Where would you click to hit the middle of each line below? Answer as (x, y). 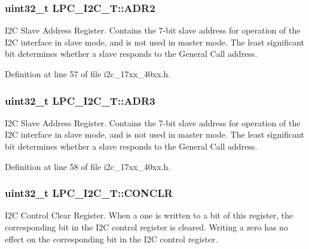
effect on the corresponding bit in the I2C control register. (111, 239)
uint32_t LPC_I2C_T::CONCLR (89, 193)
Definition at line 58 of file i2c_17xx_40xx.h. (88, 166)
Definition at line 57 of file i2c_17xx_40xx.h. (88, 74)
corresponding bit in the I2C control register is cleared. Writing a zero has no (146, 227)
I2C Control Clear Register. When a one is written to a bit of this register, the (149, 215)
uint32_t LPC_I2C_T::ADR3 (80, 100)
